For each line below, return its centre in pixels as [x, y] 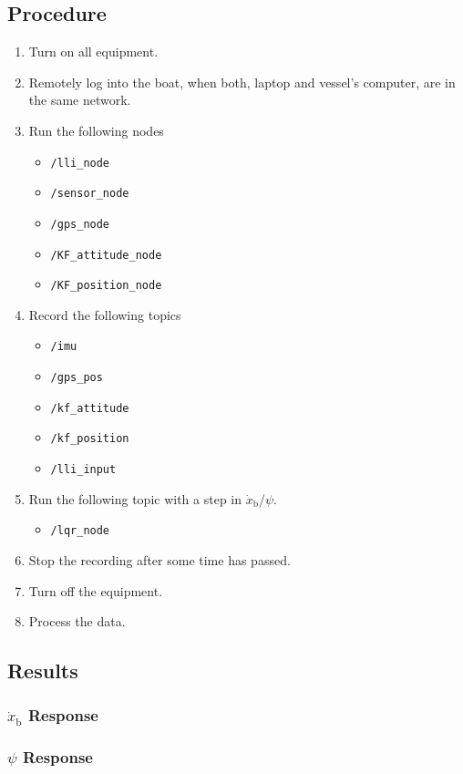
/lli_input [83, 470]
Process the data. [77, 621]
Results [43, 671]
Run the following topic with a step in [135, 498]
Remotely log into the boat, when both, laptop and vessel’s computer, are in [242, 82]
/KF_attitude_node [106, 255]
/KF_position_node [106, 286]
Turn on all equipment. [93, 52]
